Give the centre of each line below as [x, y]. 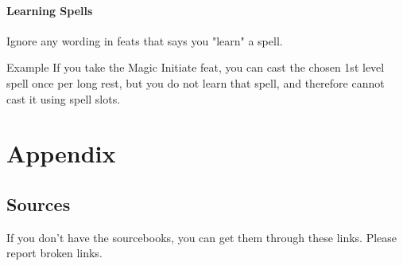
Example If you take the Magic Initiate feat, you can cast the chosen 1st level [196, 67]
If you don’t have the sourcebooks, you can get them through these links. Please [202, 237]
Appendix [61, 153]
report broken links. [54, 253]
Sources [39, 203]
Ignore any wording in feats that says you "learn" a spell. [145, 40]
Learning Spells [50, 10]
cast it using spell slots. [64, 98]
